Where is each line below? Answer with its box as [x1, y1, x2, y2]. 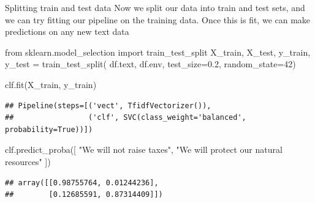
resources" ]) [5, 155, 51, 168]
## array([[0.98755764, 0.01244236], [5, 178, 159, 187]
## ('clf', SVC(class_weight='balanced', [5, 113, 246, 122]
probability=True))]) [5, 125, 93, 134]
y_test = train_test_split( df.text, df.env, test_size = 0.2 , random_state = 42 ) [5, 57, 296, 70]
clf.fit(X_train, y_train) [5, 78, 97, 90]
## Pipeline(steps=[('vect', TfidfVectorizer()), [5, 101, 211, 110]
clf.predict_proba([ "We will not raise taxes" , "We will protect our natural [5, 143, 283, 156]
